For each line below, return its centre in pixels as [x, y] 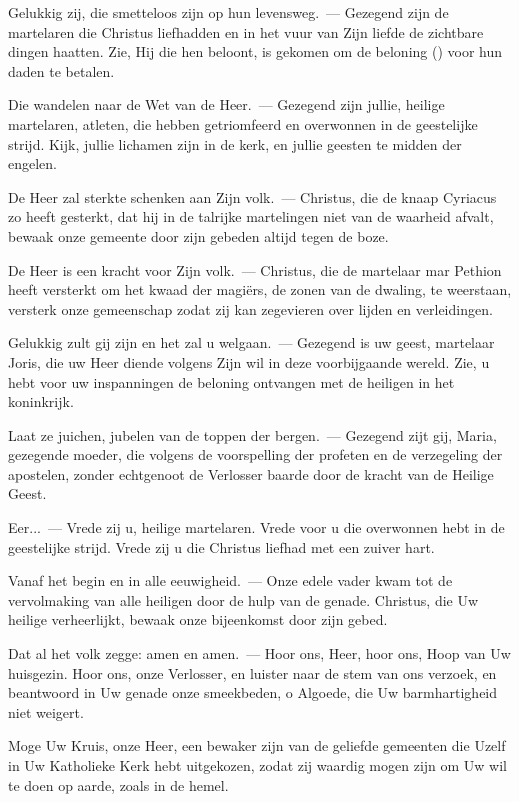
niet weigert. [46, 711]
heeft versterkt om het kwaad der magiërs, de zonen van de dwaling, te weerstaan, [260, 289]
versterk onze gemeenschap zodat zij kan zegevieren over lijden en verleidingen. [250, 308]
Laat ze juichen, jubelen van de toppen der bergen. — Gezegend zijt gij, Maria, [252, 434]
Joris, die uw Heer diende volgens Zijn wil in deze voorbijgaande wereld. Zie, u [249, 361]
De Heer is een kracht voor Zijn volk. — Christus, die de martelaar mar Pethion [255, 269]
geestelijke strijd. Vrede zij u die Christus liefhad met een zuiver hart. [221, 546]
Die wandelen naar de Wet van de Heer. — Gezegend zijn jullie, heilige [226, 104]
